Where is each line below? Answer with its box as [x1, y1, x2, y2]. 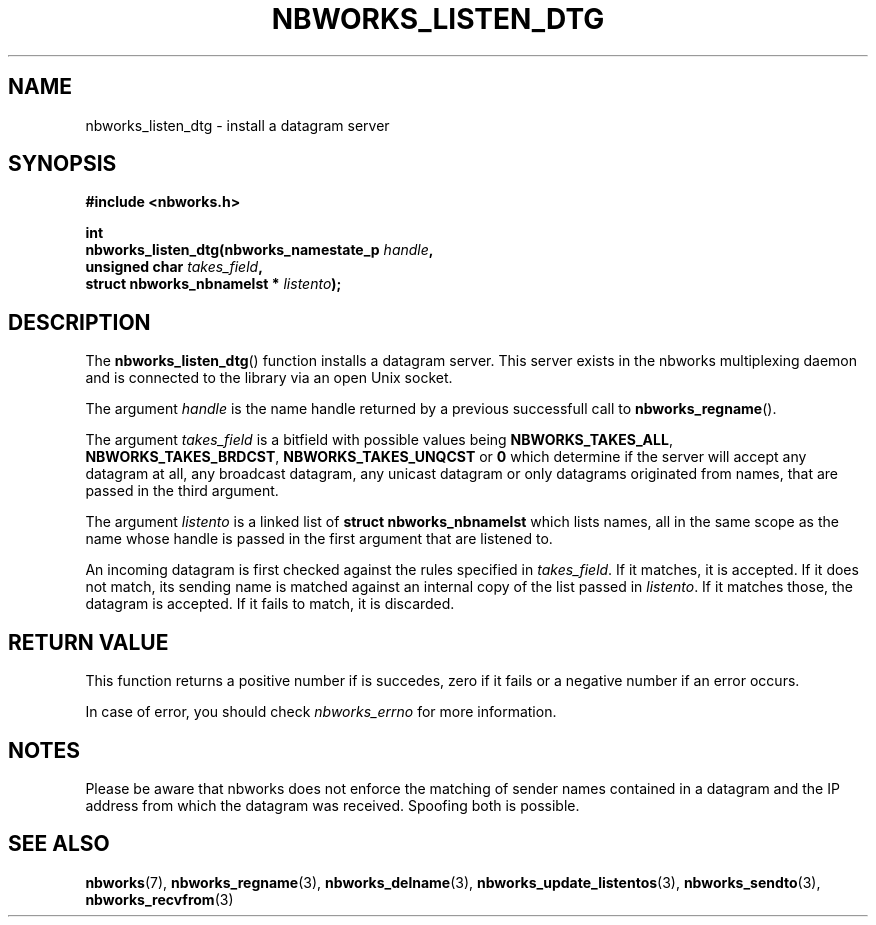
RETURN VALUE [8, 629, 169, 655]
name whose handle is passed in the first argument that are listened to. [85, 530, 553, 548]
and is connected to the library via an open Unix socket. [85, 369, 453, 387]
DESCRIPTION [8, 309, 151, 335]
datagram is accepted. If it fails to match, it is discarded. [85, 595, 455, 613]
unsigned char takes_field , [85, 258, 263, 276]
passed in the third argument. [85, 482, 279, 500]
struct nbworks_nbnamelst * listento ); [85, 275, 342, 293]
